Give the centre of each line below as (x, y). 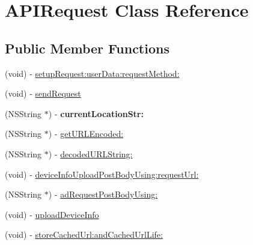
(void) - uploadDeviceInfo (52, 214)
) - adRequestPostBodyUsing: (103, 194)
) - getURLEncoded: (86, 134)
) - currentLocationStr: (96, 113)
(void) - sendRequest (43, 93)
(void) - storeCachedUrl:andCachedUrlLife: (84, 234)
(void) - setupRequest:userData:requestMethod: (92, 73)
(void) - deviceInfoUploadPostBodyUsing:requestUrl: (102, 174)
